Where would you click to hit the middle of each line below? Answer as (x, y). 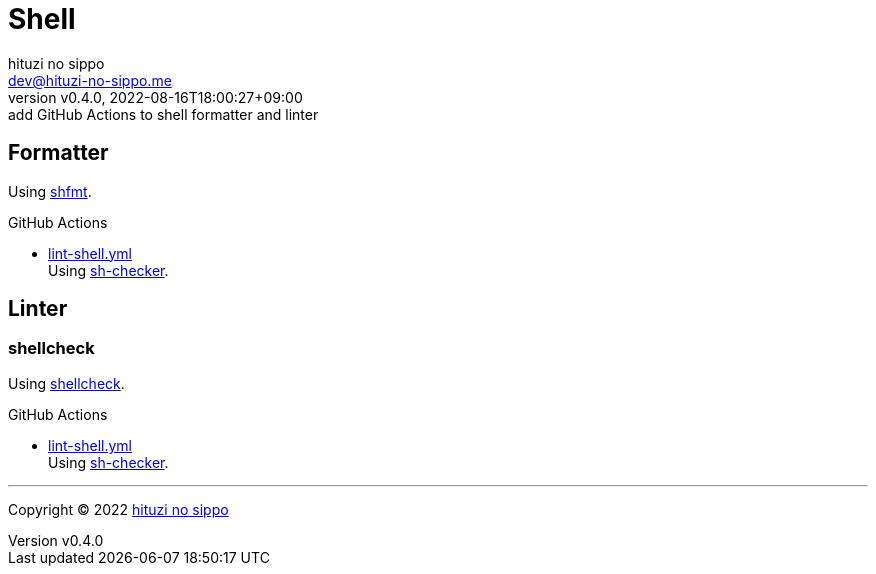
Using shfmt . (50, 191)
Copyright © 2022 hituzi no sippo (118, 509)
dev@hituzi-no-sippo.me (90, 80)
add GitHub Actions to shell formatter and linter (163, 114)
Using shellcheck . (66, 383)
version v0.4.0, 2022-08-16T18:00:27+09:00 (155, 97)
